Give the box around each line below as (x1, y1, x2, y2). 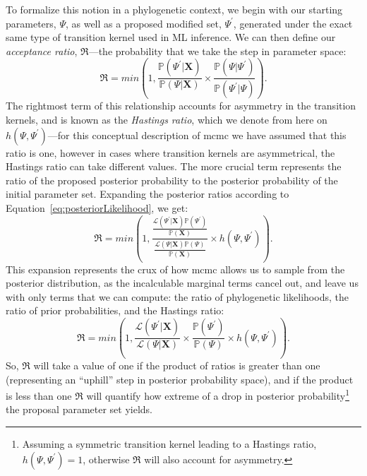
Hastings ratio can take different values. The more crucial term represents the (6, 159, 342, 174)
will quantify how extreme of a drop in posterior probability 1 (86, 386, 349, 403)
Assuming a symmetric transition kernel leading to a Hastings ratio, (22, 436, 317, 451)
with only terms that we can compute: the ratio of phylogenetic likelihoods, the (6, 289, 349, 304)
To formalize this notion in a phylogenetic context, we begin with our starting (6, 2, 343, 16)
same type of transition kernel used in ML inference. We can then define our (6, 30, 336, 44)
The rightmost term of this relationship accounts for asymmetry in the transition (6, 98, 356, 113)
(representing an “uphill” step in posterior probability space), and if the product (6, 371, 354, 386)
